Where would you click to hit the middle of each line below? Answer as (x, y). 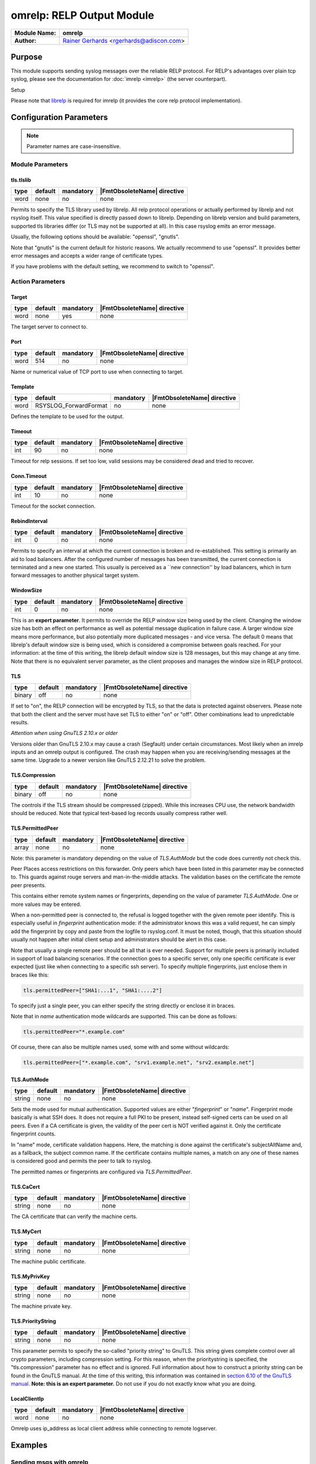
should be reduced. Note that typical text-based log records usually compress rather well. (119, 813)
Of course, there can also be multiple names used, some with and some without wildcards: (120, 1047)
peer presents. (28, 885)
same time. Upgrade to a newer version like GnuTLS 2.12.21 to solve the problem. (108, 760)
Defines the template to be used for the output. (67, 416)
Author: (25, 40)
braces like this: (30, 974)
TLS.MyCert (26, 1232)
